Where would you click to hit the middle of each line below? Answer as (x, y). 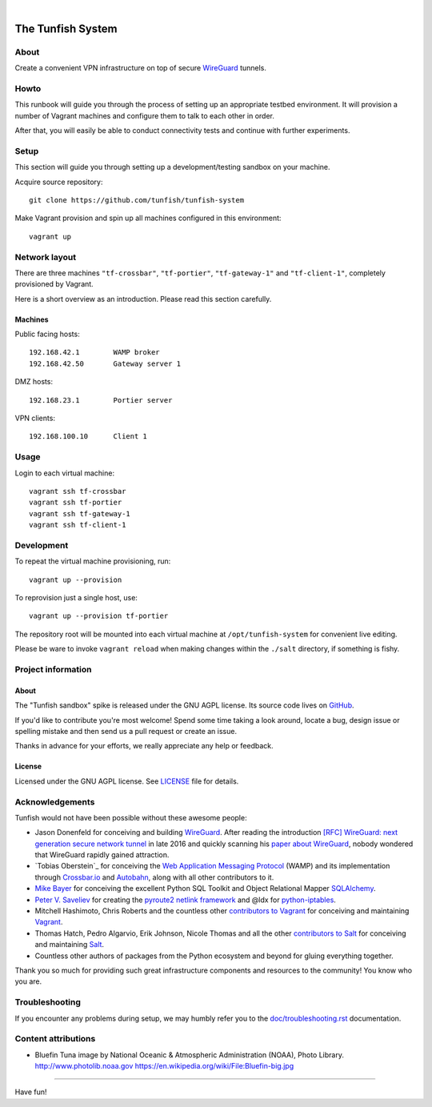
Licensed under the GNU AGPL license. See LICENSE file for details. (127, 781)
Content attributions (55, 1039)
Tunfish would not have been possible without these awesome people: (131, 817)
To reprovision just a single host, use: (76, 598)
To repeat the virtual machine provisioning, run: (93, 561)
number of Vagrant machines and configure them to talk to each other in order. (145, 115)
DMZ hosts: (34, 382)
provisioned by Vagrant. (54, 284)
